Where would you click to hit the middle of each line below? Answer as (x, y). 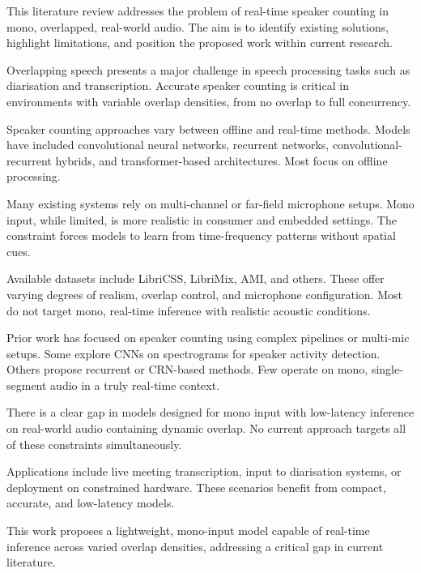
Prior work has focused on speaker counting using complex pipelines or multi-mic (208, 338)
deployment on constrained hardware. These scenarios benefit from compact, (196, 487)
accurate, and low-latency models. (91, 503)
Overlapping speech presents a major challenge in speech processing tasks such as (208, 69)
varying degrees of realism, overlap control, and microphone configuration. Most (204, 294)
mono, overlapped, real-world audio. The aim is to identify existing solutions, (198, 26)
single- (387, 369)
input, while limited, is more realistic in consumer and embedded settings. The (202, 219)
